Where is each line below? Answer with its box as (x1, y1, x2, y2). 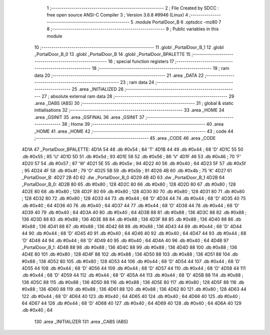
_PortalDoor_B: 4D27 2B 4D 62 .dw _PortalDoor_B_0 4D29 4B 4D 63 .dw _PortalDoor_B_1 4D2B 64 (21, 174, 225, 180)
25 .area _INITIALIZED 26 (71, 86, 124, 92)
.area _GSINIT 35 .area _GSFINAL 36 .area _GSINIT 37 (34, 114, 144, 120)
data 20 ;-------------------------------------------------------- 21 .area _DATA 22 (34, 72, 204, 78)
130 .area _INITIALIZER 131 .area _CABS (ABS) (34, 319, 128, 325)
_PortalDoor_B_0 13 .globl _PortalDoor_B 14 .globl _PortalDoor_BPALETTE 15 (34, 51, 191, 57)
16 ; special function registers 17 (107, 58, 174, 64)
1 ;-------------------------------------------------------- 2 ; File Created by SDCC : (46, 5, 219, 11)
